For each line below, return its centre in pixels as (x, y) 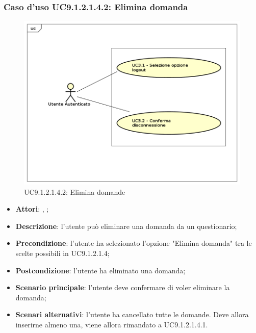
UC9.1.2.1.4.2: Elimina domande (75, 191)
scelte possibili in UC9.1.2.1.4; (62, 253)
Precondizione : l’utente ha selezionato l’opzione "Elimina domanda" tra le (134, 243)
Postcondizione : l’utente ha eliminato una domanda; (100, 270)
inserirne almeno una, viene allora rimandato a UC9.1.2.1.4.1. (112, 325)
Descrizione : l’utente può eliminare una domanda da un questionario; (126, 226)
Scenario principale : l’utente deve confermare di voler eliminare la (123, 287)
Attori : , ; (32, 209)
